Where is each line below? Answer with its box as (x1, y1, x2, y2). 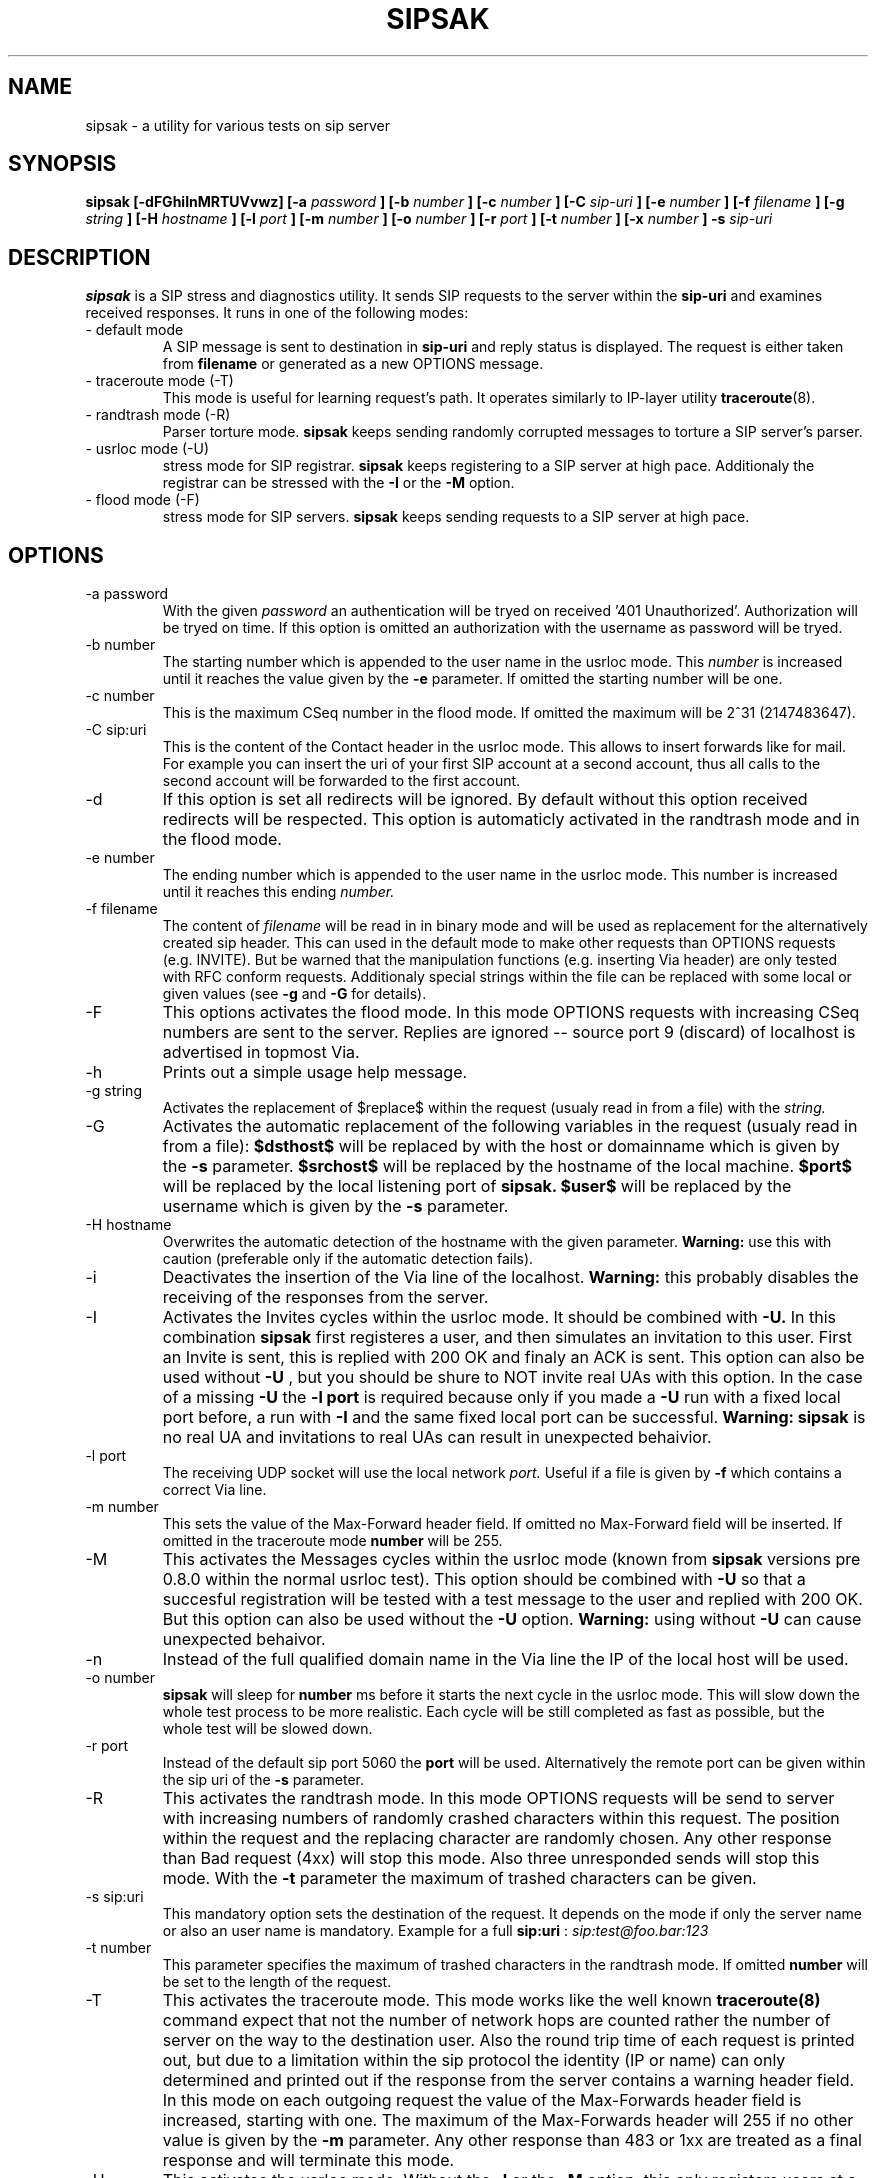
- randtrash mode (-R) (85, 406, 231, 424)
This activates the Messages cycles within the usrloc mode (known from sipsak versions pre (162, 1549, 861, 1570)
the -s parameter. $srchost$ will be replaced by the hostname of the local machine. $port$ (162, 1156, 853, 1177)
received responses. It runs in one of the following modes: (85, 304, 469, 322)
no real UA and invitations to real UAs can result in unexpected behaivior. (162, 1427, 712, 1448)
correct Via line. (162, 1481, 267, 1499)
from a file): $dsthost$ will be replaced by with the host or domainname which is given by (162, 1136, 840, 1157)
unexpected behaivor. (162, 1629, 326, 1650)
